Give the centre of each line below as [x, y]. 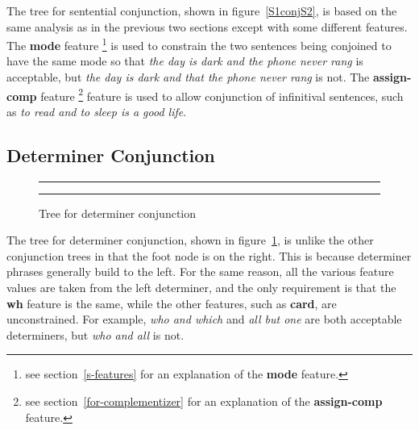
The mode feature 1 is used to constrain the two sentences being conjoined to [199, 44]
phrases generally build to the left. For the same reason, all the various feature [200, 271]
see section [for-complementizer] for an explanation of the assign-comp [204, 401]
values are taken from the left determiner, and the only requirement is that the [201, 288]
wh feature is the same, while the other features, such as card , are [172, 303]
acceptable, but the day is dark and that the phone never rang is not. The [188, 77]
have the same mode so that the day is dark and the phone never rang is [185, 61]
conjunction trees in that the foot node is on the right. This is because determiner [209, 255]
